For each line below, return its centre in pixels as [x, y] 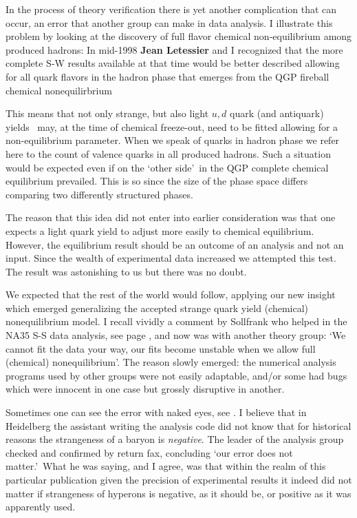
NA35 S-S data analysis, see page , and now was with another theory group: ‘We [176, 335]
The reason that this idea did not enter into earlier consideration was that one [171, 217]
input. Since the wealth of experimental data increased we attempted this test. [171, 258]
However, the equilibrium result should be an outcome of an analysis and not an [175, 244]
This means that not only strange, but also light [107, 113]
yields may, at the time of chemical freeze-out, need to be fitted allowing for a [172, 126]
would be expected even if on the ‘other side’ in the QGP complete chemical [167, 167]
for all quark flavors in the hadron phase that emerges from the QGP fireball [167, 76]
